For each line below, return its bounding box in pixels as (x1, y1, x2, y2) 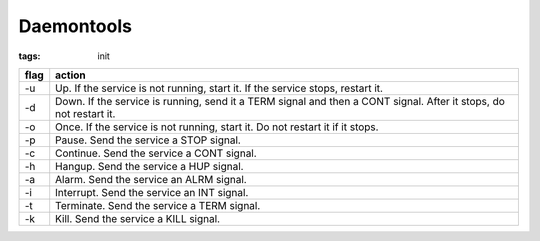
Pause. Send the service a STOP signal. (55, 133, 242, 147)
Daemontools (18, 15, 132, 37)
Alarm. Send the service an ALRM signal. (55, 172, 247, 186)
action (55, 68, 86, 82)
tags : (18, 50, 41, 62)
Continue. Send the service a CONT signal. (55, 146, 257, 160)
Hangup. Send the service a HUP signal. (55, 159, 244, 173)
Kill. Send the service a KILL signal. (55, 211, 220, 225)
